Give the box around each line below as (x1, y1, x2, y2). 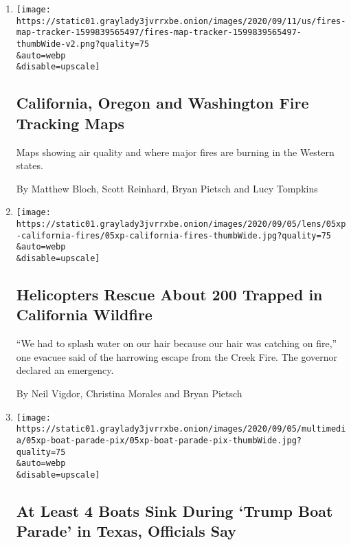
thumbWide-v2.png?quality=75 (16, 38, 150, 49)
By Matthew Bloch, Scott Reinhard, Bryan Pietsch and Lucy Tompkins (16, 181, 318, 195)
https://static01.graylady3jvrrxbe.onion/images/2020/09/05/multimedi (16, 424, 346, 434)
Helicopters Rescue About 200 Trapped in (16, 283, 323, 304)
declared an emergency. (16, 363, 114, 377)
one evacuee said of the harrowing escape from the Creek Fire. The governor (16, 349, 338, 364)
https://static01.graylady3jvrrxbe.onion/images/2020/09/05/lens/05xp (16, 219, 346, 229)
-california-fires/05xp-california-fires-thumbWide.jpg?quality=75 (16, 230, 331, 241)
